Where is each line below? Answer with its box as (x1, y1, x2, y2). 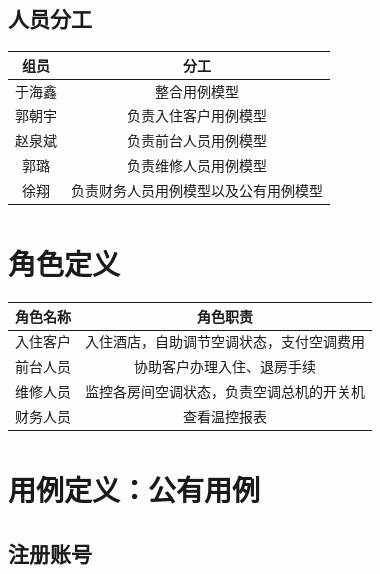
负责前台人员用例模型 (127, 130, 267, 151)
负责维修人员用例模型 (127, 155, 267, 176)
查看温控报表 (183, 406, 267, 427)
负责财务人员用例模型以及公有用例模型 (71, 179, 323, 200)
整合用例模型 (155, 80, 239, 101)
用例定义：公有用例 (8, 469, 261, 510)
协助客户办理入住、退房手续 (134, 356, 316, 377)
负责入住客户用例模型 (127, 105, 267, 126)
